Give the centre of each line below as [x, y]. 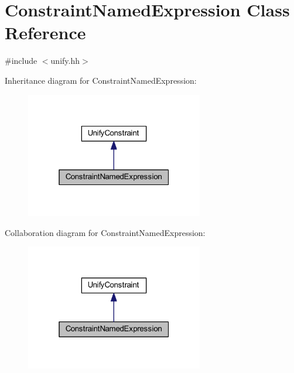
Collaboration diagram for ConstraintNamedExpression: [105, 232]
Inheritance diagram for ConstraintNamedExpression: [101, 80]
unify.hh [65, 61]
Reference [45, 32]
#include [21, 61]
